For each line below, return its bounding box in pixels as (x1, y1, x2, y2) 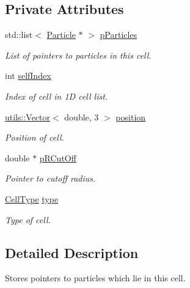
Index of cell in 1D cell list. (5, 89, 108, 102)
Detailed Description (5, 243, 139, 262)
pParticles (100, 28, 137, 41)
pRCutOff (39, 151, 76, 164)
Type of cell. (5, 213, 51, 226)
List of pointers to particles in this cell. (5, 48, 152, 61)
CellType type (5, 192, 59, 205)
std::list (5, 28, 33, 41)
